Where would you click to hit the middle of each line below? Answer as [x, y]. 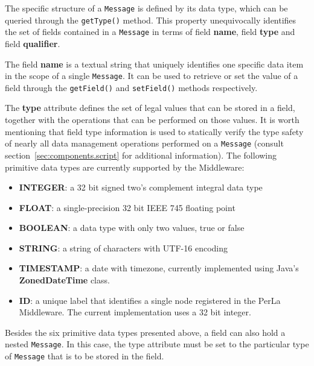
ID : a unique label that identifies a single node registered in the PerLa [150, 300]
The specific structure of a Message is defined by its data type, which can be [146, 8]
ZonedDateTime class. [64, 280]
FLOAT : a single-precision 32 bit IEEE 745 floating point [127, 207]
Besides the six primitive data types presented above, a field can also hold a [145, 332]
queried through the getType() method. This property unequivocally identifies [151, 20]
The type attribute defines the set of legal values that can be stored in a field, [150, 108]
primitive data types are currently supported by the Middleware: [125, 167]
